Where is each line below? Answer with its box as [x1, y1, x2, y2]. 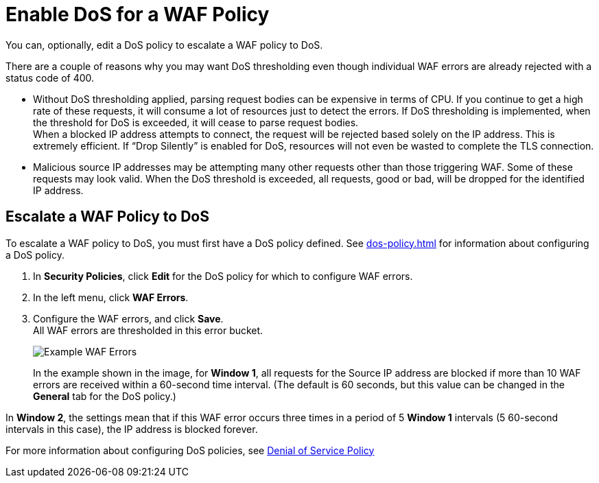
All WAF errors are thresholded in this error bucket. [33, 324, 263, 336]
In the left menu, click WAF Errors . [33, 291, 189, 303]
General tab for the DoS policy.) [33, 390, 176, 402]
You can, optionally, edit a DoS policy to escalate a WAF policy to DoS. [5, 38, 323, 51]
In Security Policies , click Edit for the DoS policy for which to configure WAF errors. [33, 270, 413, 282]
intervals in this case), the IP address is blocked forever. [5, 423, 258, 435]
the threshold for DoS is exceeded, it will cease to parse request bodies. [33, 116, 359, 128]
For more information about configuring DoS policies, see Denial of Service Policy [5, 444, 375, 456]
